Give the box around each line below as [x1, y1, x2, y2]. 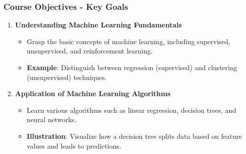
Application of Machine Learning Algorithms [15, 88, 171, 99]
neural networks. [27, 114, 77, 125]
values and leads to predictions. [27, 140, 121, 151]
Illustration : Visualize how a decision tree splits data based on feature [27, 130, 242, 141]
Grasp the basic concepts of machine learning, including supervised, [27, 36, 230, 46]
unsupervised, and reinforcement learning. [27, 46, 153, 56]
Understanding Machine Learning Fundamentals [15, 20, 182, 30]
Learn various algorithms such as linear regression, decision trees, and [27, 104, 237, 115]
